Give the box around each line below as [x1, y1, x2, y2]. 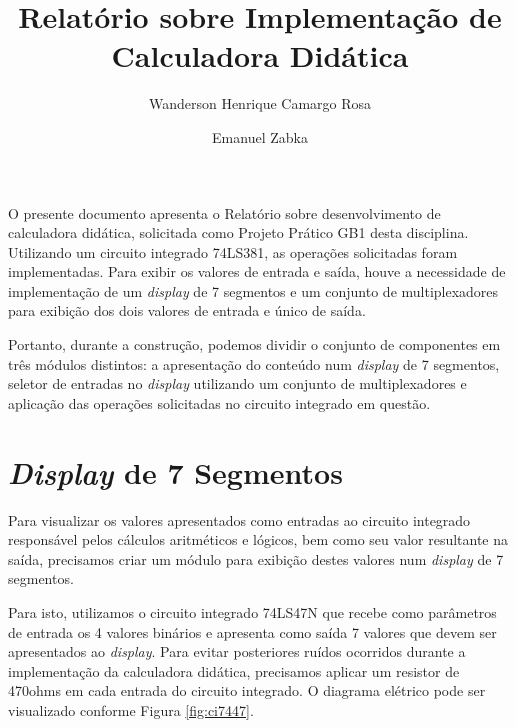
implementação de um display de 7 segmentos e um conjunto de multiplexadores [8, 280, 499, 301]
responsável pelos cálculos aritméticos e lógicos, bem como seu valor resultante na [8, 529, 509, 550]
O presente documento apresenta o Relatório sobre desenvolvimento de [8, 202, 441, 223]
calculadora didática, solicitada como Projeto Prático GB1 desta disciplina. [8, 222, 469, 243]
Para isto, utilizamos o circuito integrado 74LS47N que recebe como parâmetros [8, 601, 497, 622]
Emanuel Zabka [212, 126, 308, 147]
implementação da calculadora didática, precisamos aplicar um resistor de [8, 660, 460, 681]
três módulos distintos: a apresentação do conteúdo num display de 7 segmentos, [8, 353, 500, 374]
